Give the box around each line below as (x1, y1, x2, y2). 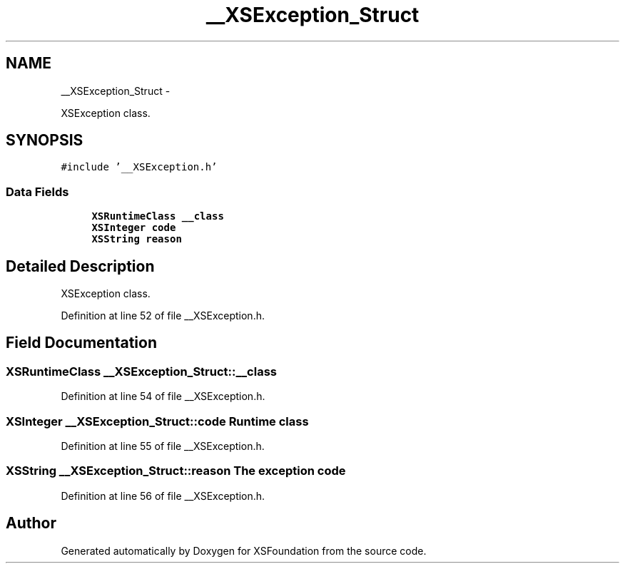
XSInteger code (91, 222, 176, 234)
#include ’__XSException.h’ (61, 161, 218, 173)
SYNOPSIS (6, 131, 83, 150)
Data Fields (6, 184, 69, 199)
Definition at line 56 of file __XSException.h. (61, 489, 265, 502)
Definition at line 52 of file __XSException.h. (61, 309, 265, 322)
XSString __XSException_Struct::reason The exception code (6, 463, 346, 478)
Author (6, 514, 56, 533)
